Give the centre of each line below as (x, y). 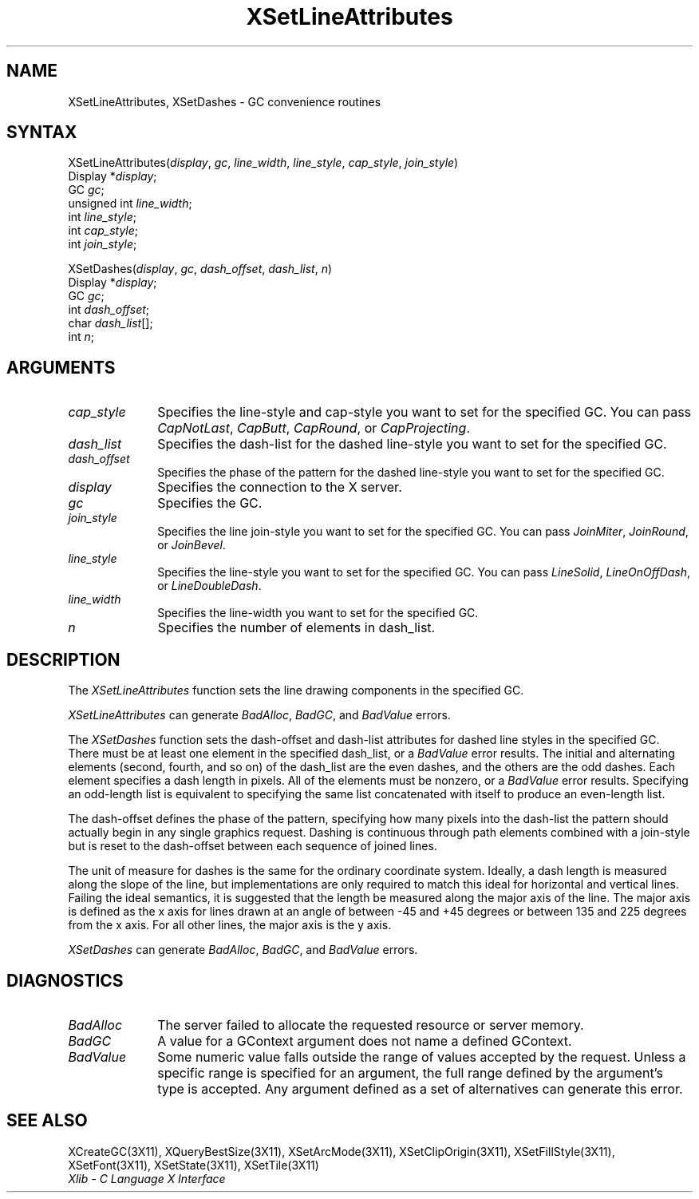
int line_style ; (102, 217)
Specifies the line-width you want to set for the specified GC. (318, 613)
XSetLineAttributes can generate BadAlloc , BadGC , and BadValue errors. (259, 715)
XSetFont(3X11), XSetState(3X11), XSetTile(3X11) (194, 1165)
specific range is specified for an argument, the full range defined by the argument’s (410, 1072)
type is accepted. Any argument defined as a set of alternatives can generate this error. (420, 1088)
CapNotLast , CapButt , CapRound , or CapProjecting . (314, 428)
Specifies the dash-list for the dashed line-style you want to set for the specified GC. (412, 444)
